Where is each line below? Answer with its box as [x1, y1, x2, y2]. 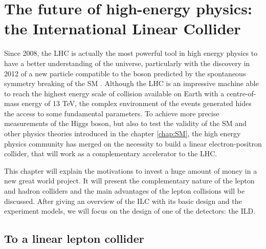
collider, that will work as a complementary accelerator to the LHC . [4, 148, 217, 159]
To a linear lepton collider [4, 231, 144, 246]
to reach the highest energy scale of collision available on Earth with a [4, 88, 225, 98]
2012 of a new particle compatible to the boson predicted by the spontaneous [4, 68, 246, 78]
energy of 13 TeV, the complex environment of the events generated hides [21, 98, 252, 109]
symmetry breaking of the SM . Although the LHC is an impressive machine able [4, 78, 259, 89]
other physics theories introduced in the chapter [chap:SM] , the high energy [4, 128, 241, 139]
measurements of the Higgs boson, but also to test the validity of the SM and [4, 118, 247, 129]
